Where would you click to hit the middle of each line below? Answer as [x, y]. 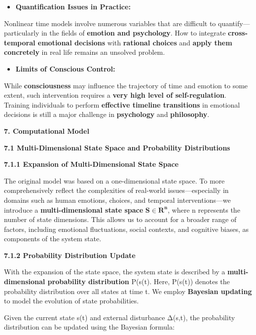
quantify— [234, 23]
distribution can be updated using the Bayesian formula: [89, 327]
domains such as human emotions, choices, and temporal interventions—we [117, 200]
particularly [22, 33]
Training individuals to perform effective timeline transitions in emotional [122, 104]
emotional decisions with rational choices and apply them [135, 42]
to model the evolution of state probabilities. [72, 301]
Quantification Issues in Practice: [73, 6]
